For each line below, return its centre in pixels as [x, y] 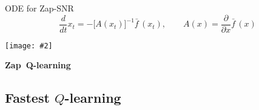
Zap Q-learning [38, 65]
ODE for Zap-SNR [39, 8]
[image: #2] [29, 46]
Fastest [27, 98]
